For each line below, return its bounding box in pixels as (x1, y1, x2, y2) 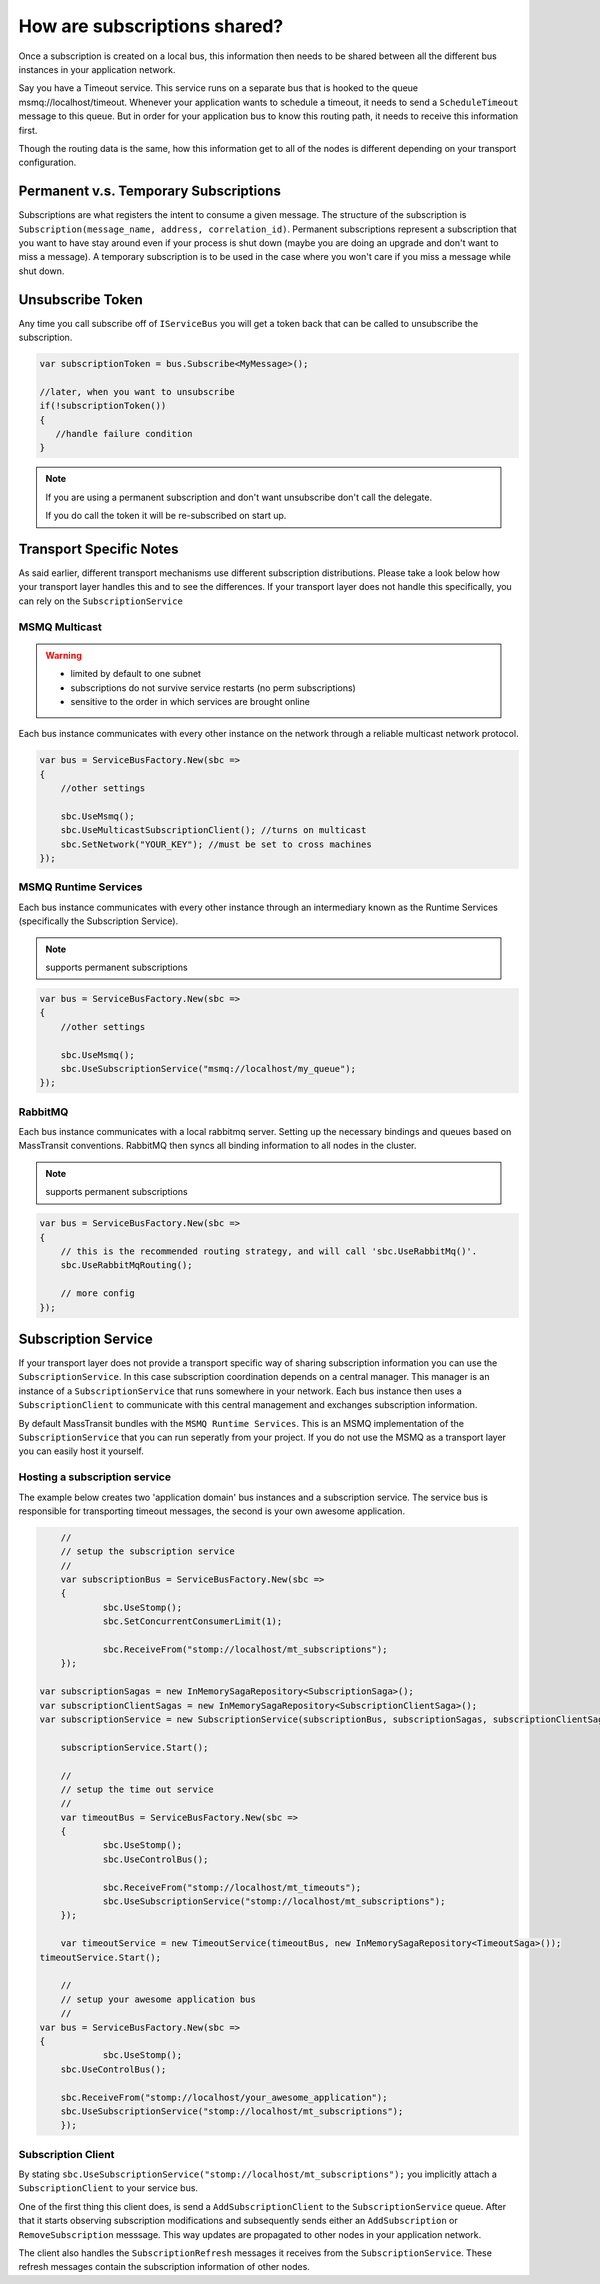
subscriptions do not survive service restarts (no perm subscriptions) (70, 681, 357, 694)
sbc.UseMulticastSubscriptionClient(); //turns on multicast (60, 825, 367, 836)
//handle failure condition (55, 428, 194, 439)
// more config (60, 1288, 135, 1299)
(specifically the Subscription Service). (18, 915, 179, 927)
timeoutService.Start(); (39, 1951, 162, 1963)
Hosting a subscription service (18, 1470, 172, 1484)
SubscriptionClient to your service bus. (18, 2182, 199, 2194)
